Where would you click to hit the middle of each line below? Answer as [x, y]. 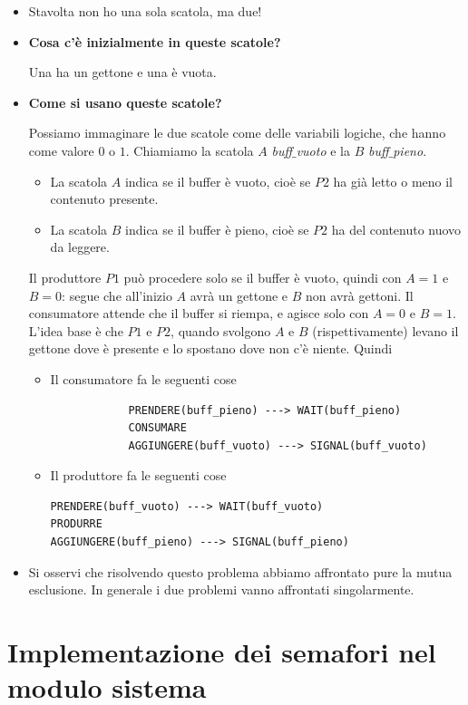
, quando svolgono [221, 330]
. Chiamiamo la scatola [190, 150]
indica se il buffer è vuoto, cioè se [218, 181]
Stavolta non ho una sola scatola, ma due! [145, 11]
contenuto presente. [104, 199]
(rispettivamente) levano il [385, 330]
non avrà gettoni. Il [360, 295]
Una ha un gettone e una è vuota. [122, 72]
